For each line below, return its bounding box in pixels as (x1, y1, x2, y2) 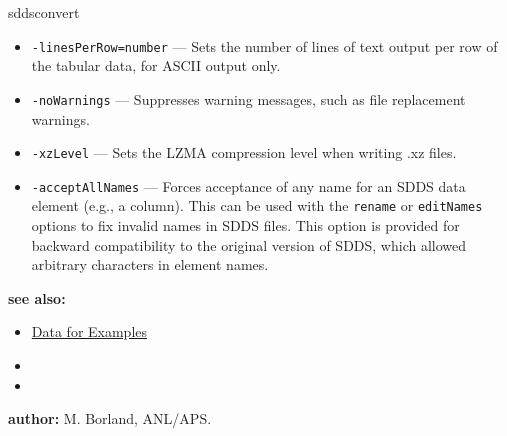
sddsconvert (8, 2, 80, 22)
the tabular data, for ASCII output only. (31, 55, 281, 76)
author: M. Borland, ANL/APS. (8, 408, 212, 429)
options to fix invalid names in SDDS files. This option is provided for (31, 215, 460, 236)
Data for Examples (31, 321, 148, 342)
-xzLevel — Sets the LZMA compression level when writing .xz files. (31, 142, 457, 163)
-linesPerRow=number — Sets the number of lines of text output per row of (31, 35, 498, 56)
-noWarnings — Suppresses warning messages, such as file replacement (31, 88, 466, 109)
